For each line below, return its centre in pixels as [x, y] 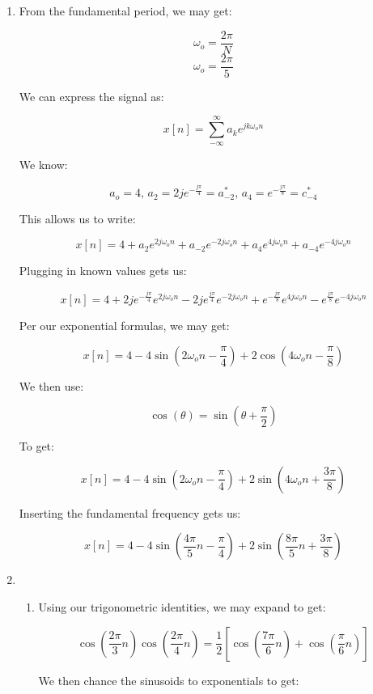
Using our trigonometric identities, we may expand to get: [182, 606]
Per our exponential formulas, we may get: [124, 325]
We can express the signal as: [91, 96]
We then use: [51, 385]
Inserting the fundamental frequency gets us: [130, 512]
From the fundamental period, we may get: [125, 11]
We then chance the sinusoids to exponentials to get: [169, 680]
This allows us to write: [77, 218]
